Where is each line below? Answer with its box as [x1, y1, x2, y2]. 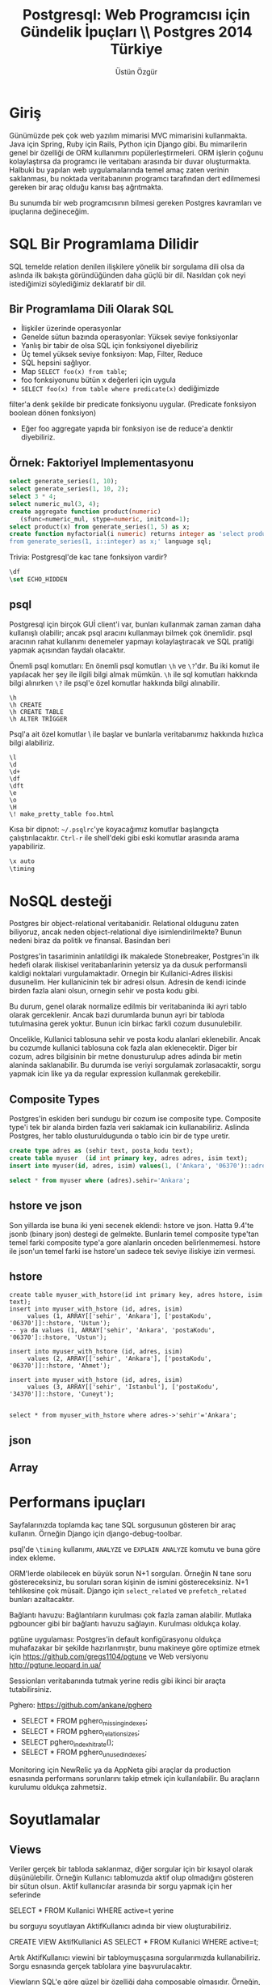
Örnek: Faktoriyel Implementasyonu [9, 456, 195, 470]
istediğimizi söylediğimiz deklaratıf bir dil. [9, 278, 146, 288]
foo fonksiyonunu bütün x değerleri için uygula [20, 375, 176, 385]
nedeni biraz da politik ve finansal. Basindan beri [9, 936, 170, 946]
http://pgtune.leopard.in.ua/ [9, 1660, 102, 1670]
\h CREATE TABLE [9, 708, 64, 716]
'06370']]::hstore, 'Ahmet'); [9, 1362, 111, 1370]
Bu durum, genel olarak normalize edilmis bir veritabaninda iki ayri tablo [9, 1001, 247, 1011]
